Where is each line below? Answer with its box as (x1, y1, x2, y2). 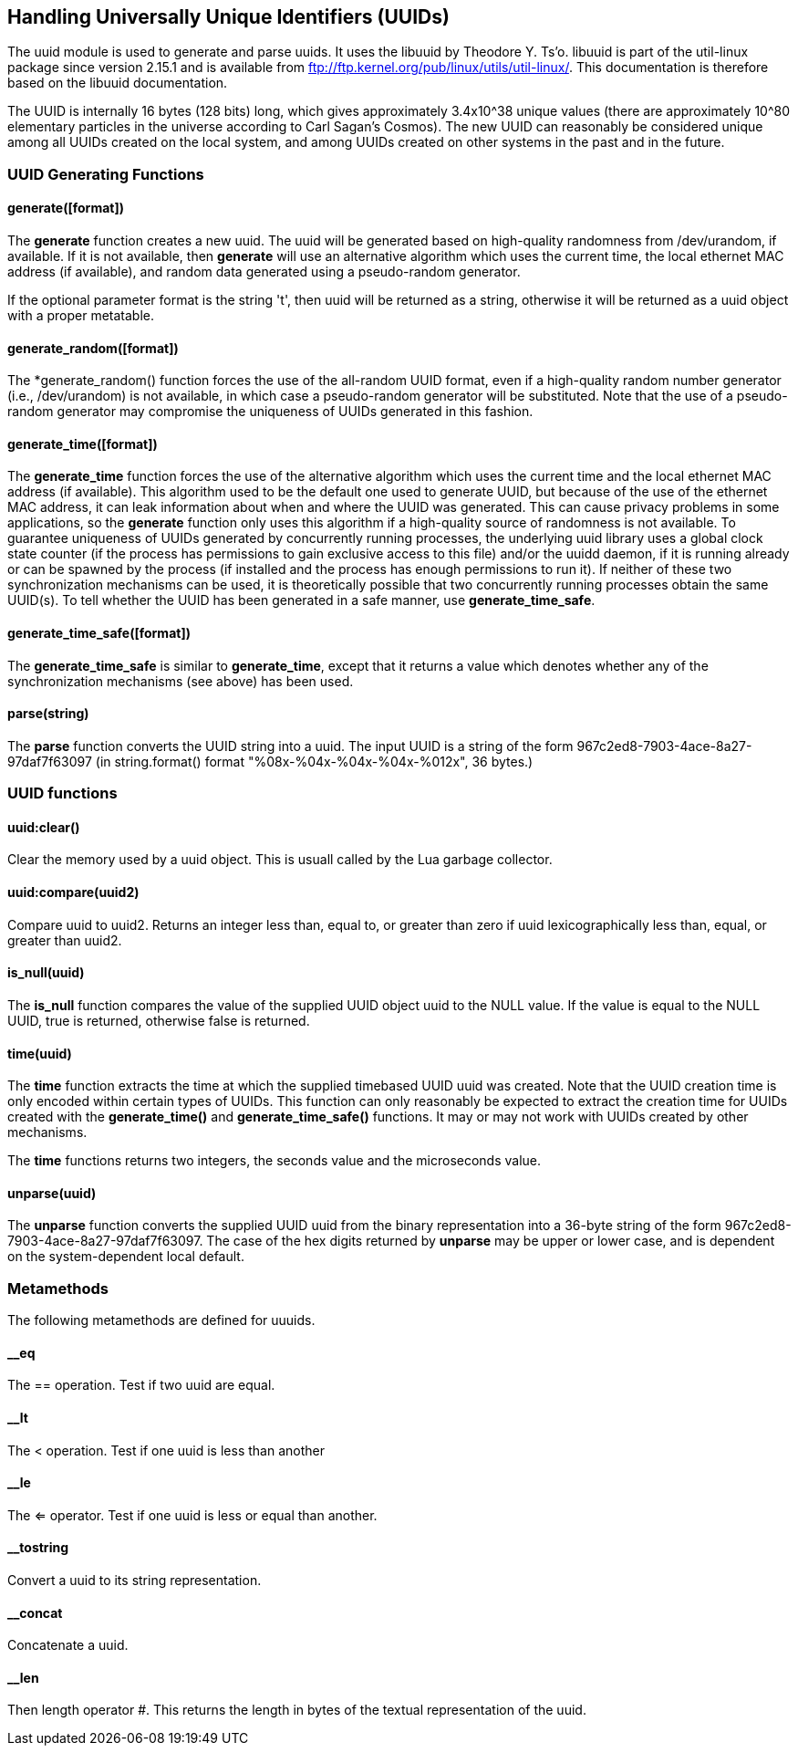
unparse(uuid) (7, 1184, 97, 1201)
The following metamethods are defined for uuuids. (7, 1312, 316, 1329)
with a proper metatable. (7, 308, 154, 324)
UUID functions (7, 784, 118, 803)
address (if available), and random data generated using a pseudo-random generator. (7, 264, 521, 280)
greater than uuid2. (7, 932, 122, 948)
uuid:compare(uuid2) (7, 884, 140, 901)
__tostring (7, 1539, 68, 1556)
